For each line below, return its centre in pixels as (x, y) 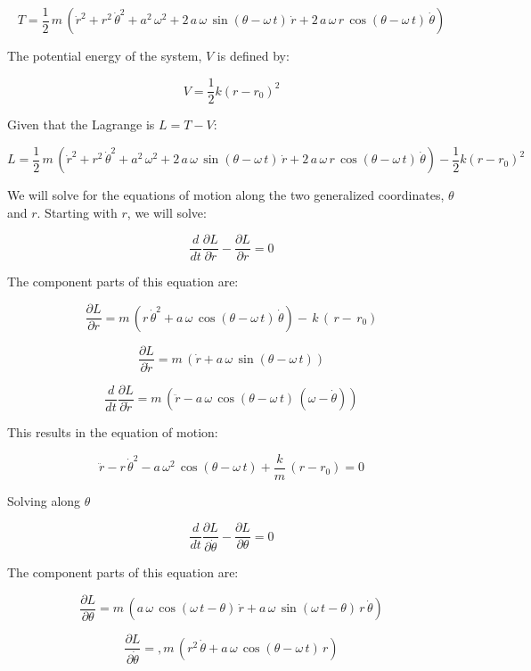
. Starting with (77, 212)
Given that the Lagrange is (81, 124)
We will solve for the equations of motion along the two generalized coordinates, (226, 195)
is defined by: (253, 56)
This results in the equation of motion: (113, 432)
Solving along (44, 500)
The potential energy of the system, (105, 56)
